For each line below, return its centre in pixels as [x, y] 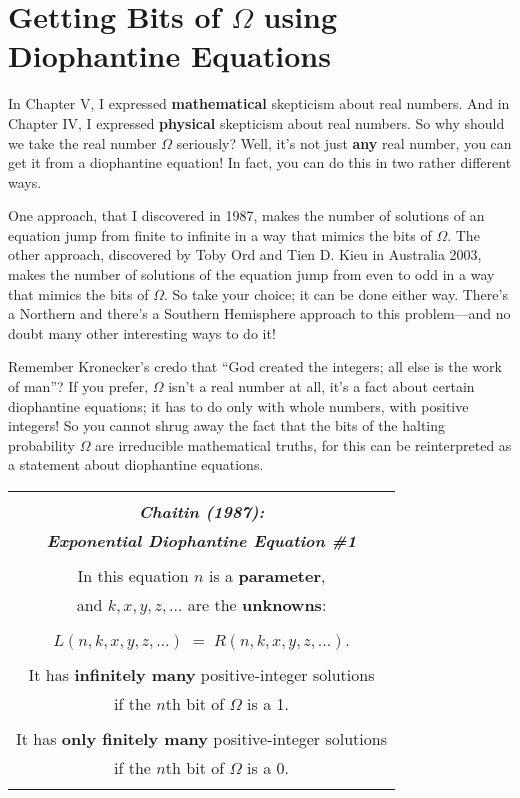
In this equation [133, 575]
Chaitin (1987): [201, 511]
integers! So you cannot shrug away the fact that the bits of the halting [227, 425]
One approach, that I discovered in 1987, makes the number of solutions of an [246, 215]
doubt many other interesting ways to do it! [142, 332]
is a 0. [268, 767]
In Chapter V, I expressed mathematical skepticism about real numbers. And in [259, 103]
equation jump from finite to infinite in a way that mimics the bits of [220, 234]
